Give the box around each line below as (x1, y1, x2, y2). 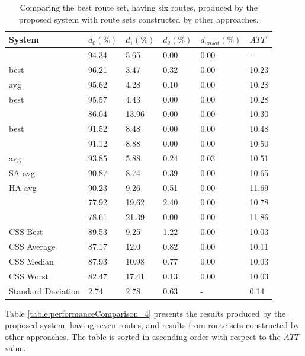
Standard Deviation (9, 284, 81, 297)
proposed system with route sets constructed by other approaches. (18, 12, 259, 25)
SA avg (9, 166, 35, 179)
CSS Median (9, 255, 54, 267)
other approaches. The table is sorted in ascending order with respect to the (5, 330, 281, 342)
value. (5, 342, 26, 354)
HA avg (9, 181, 37, 193)
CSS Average (9, 240, 56, 252)
